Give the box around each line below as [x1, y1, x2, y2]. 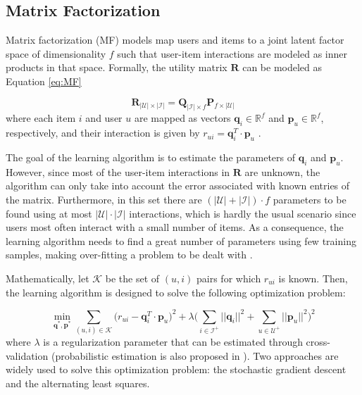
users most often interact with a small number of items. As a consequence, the [6, 220, 344, 234]
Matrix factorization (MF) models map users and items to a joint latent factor [6, 32, 344, 47]
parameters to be [273, 192, 347, 207]
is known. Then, [278, 270, 348, 285]
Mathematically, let [6, 270, 89, 285]
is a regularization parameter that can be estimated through [43, 334, 303, 349]
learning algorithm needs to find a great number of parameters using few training [6, 233, 356, 248]
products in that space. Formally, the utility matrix [6, 60, 227, 75]
